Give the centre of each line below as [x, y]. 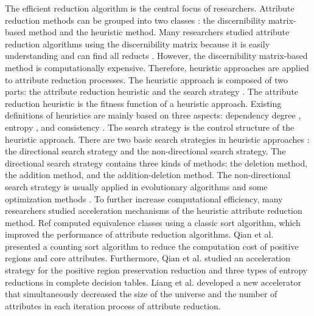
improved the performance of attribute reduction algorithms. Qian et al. [139, 234]
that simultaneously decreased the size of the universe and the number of [141, 294]
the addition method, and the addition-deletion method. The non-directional [148, 175]
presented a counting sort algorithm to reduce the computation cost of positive [152, 246]
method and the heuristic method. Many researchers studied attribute [159, 32]
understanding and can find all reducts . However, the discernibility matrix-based [156, 56]
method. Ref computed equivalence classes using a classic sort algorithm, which [153, 222]
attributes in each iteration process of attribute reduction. [113, 305]
